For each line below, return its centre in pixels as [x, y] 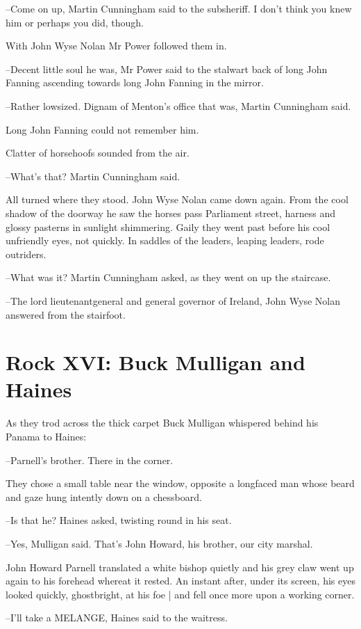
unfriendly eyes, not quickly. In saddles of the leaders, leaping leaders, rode [165, 240]
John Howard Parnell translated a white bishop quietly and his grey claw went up [180, 567]
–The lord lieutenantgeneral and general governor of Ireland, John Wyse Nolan [173, 300]
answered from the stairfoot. [66, 314]
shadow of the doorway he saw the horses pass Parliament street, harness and [171, 213]
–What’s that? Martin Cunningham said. [93, 176]
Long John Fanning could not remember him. [102, 129]
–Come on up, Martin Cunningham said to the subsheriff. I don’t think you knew [179, 8]
